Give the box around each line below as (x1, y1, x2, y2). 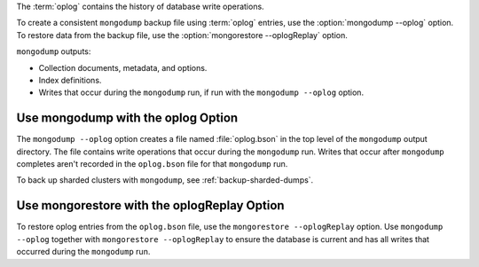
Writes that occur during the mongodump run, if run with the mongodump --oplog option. (38, 87, 364, 98)
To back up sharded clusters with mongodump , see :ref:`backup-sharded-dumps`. (16, 175, 314, 185)
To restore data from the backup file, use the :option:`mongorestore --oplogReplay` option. (16, 29, 348, 40)
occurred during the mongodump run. (16, 247, 151, 257)
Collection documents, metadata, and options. (38, 62, 208, 73)
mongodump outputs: (16, 46, 91, 57)
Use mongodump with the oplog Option (16, 111, 239, 126)
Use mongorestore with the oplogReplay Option (16, 198, 285, 213)
